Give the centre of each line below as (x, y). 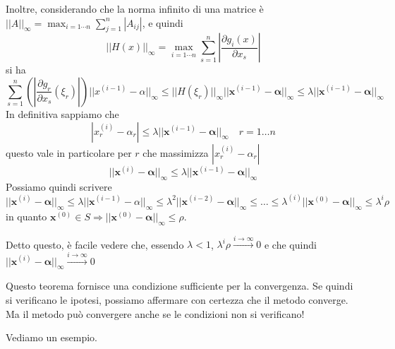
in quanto (26, 216)
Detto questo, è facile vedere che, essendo (95, 244)
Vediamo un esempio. (51, 337)
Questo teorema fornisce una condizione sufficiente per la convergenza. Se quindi (180, 286)
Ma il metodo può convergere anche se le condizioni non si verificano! (155, 313)
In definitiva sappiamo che (62, 113)
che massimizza (176, 152)
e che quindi (290, 244)
